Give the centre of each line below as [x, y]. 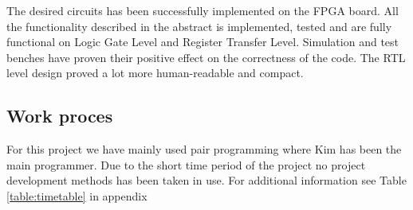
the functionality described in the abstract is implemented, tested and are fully [199, 26]
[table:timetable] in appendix [77, 195]
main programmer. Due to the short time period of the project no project [186, 164]
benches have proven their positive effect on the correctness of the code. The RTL [206, 57]
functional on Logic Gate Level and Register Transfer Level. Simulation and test [203, 42]
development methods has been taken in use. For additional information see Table [206, 180]
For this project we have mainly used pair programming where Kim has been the [204, 149]
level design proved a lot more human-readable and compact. [155, 73]
